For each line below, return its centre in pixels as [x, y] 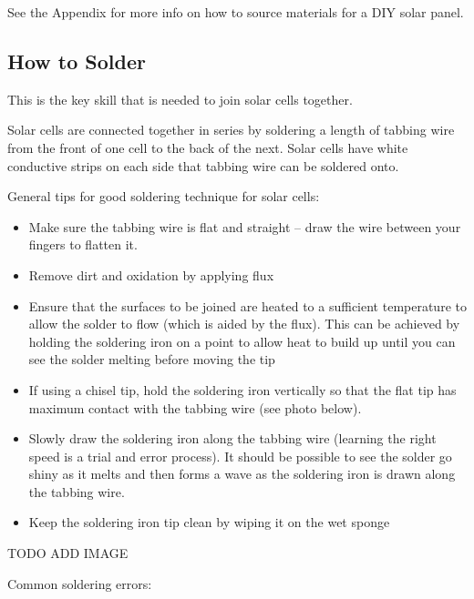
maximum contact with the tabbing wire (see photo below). [195, 407]
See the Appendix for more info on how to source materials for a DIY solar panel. [236, 12]
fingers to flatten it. [83, 244]
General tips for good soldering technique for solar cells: [164, 196]
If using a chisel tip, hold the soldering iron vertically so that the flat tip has [242, 389]
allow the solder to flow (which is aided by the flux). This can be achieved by [244, 324]
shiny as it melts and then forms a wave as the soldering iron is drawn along [242, 474]
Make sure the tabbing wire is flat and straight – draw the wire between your [245, 226]
